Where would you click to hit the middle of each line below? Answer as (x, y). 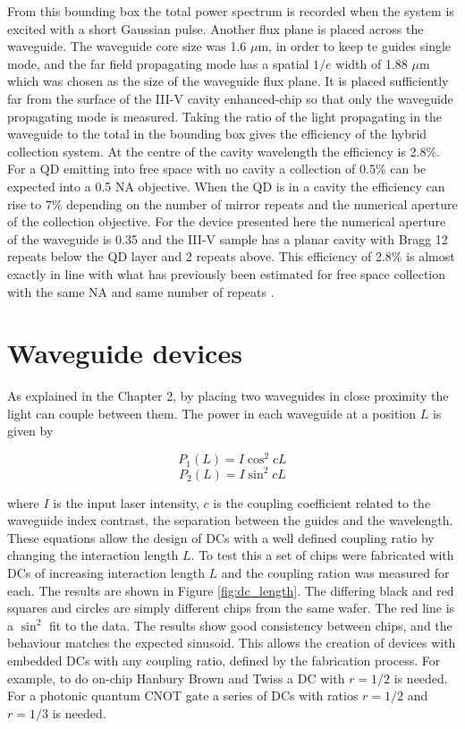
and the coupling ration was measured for (335, 572)
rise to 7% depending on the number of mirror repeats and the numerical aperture (232, 203)
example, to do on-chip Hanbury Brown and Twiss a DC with (176, 678)
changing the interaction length (93, 555)
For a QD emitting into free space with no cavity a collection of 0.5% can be (217, 169)
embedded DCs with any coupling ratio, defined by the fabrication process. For (224, 660)
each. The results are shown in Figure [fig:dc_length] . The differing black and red (231, 590)
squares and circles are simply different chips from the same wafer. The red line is (231, 608)
